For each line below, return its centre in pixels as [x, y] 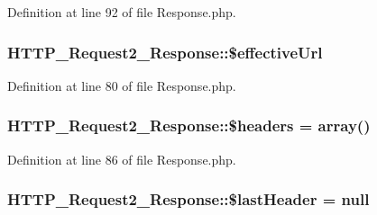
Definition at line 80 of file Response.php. [122, 85]
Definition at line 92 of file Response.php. [122, 12]
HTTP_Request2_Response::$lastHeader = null [188, 199]
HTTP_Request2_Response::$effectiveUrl [165, 52]
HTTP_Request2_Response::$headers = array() [189, 125]
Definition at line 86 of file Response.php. [122, 159]
